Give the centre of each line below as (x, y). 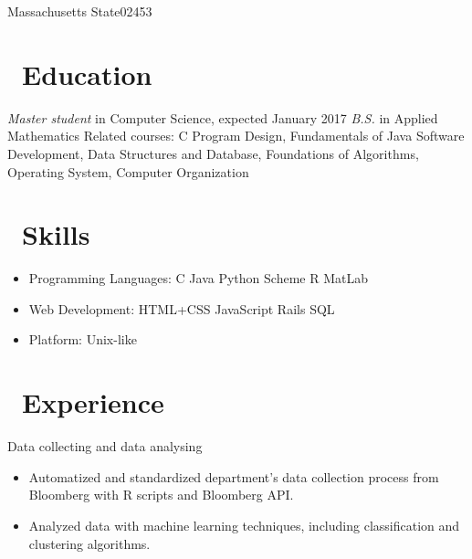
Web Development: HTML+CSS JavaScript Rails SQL (182, 308)
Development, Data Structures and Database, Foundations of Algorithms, (213, 153)
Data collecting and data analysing (105, 446)
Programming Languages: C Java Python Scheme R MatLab (198, 278)
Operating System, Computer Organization (128, 171)
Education (87, 74)
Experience (93, 402)
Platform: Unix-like (83, 339)
